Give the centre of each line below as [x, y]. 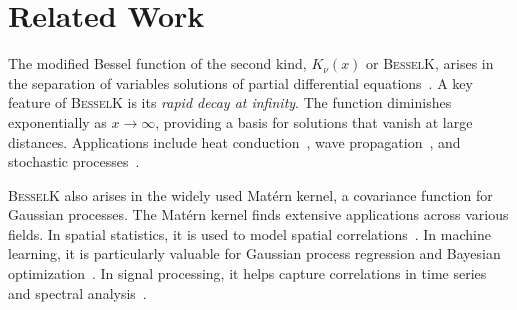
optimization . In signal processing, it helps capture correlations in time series [247, 273]
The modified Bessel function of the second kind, [157, 63]
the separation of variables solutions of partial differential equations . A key [240, 82]
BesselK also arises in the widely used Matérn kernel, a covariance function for [250, 194]
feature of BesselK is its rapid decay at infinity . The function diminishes [230, 102]
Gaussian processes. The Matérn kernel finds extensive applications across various [258, 214]
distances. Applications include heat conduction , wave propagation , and [234, 141]
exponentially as [57, 121]
